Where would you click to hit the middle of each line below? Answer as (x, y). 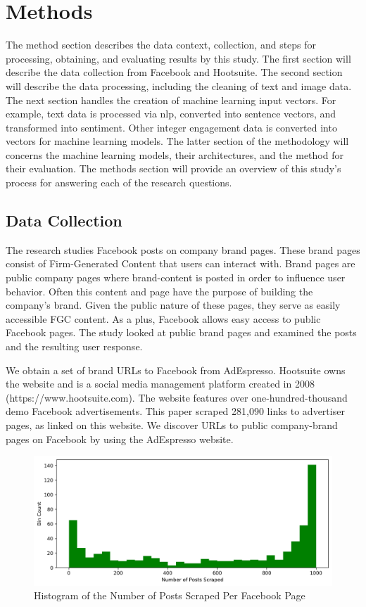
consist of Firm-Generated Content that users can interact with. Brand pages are (181, 263)
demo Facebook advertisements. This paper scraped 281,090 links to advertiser (175, 411)
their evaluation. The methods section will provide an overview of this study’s (173, 168)
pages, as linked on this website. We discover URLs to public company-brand (172, 424)
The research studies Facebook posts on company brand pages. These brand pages (183, 249)
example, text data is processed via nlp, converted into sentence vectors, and (171, 114)
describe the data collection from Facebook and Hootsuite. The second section (174, 72)
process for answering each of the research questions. (119, 183)
